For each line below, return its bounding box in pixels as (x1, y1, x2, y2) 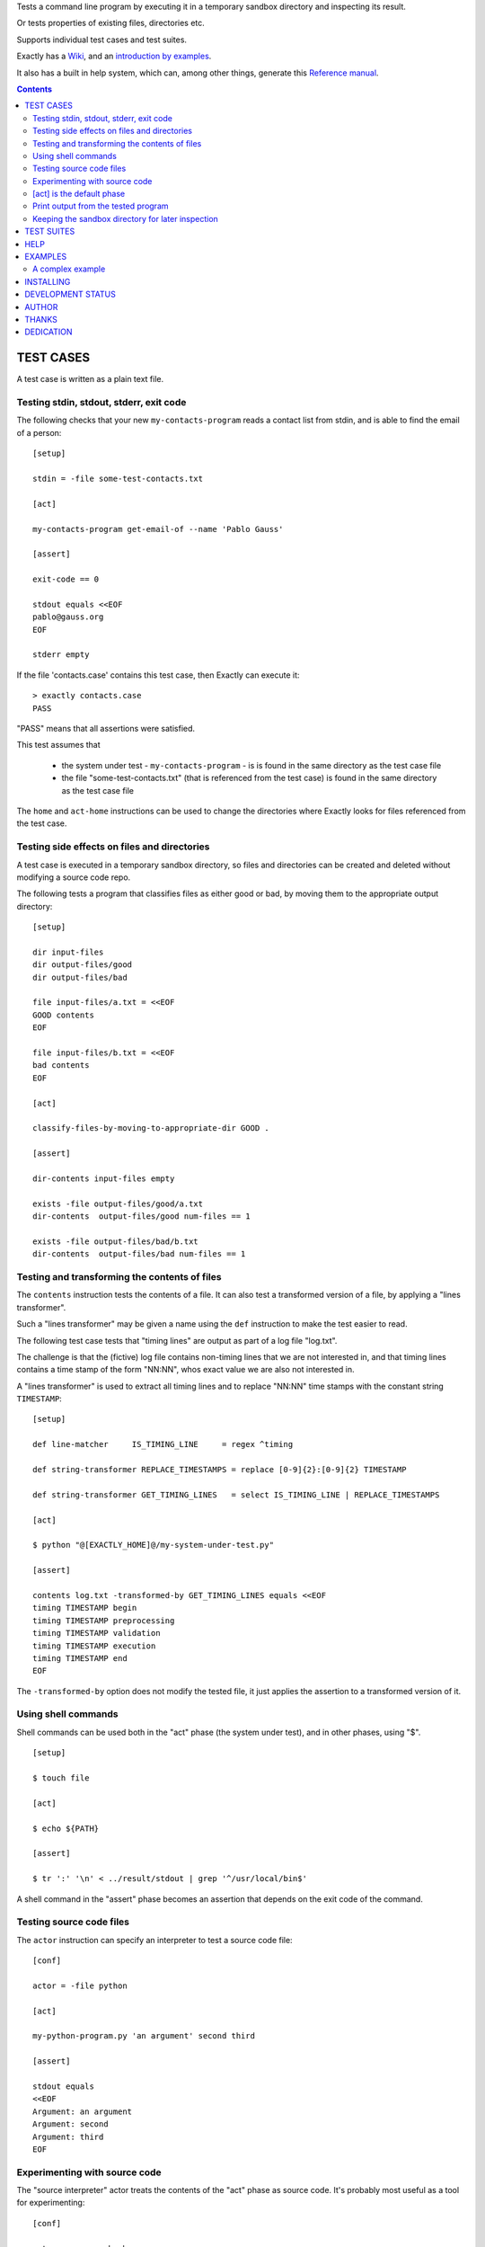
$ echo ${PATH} (32, 1823, 100, 1834)
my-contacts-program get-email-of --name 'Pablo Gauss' (32, 524, 284, 534)
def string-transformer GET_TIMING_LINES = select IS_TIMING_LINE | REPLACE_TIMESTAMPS (32, 1489, 440, 1500)
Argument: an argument (32, 2106, 133, 2117)
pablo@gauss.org (32, 612, 104, 622)
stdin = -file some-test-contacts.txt (32, 473, 204, 484)
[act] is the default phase (32, 189, 126, 200)
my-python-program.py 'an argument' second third (32, 2031, 256, 2041)
